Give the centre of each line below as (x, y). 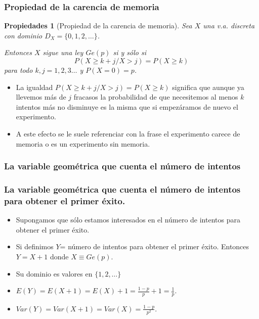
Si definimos (35, 246)
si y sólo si (129, 52)
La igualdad (34, 87)
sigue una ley (63, 52)
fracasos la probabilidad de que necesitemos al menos (156, 97)
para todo (18, 70)
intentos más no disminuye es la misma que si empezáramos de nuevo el (127, 106)
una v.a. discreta (229, 26)
